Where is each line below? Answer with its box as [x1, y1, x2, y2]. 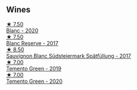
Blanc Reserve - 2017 [6, 39, 58, 46]
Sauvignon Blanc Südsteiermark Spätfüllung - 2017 [6, 52, 132, 59]
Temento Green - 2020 [6, 77, 63, 85]
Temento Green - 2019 [6, 65, 61, 72]
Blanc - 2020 [6, 27, 39, 34]
